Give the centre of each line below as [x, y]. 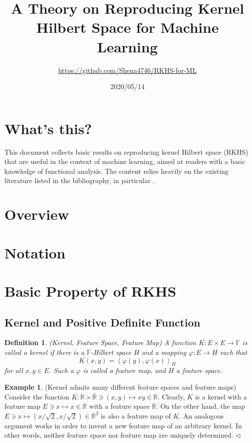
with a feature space [119, 406]
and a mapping [164, 352]
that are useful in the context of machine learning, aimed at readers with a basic [125, 161]
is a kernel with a [221, 396]
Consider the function [37, 396]
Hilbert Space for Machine [127, 27]
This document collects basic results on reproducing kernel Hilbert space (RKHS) [126, 152]
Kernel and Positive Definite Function [103, 322]
